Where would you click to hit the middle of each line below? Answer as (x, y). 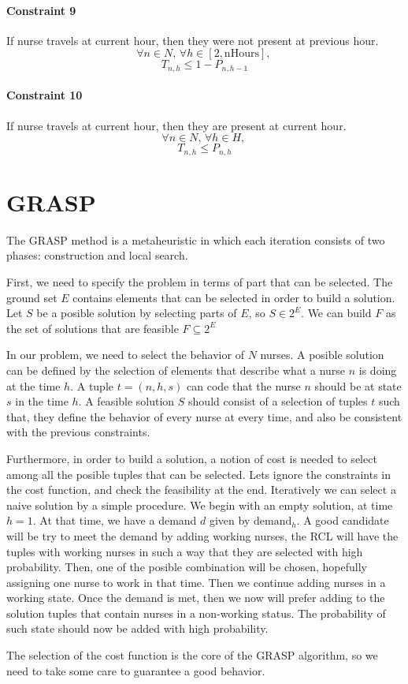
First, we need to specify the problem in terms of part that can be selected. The (200, 282)
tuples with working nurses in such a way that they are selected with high (185, 551)
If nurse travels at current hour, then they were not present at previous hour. (193, 40)
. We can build (336, 313)
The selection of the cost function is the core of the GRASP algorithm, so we (192, 655)
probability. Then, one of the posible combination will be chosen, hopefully (187, 567)
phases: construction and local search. (97, 255)
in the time (42, 401)
